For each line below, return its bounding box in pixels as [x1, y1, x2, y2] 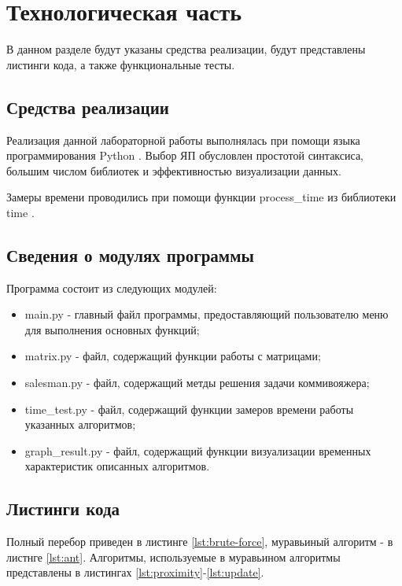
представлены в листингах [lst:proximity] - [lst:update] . [6, 564, 264, 580]
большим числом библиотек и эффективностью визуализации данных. [6, 162, 341, 179]
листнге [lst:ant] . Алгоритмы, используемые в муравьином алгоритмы [6, 548, 341, 565]
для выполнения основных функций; [24, 321, 200, 337]
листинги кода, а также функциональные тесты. [6, 56, 235, 72]
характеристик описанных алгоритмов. [24, 458, 210, 474]
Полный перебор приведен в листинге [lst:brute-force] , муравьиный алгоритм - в [6, 533, 393, 550]
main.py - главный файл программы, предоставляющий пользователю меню [24, 306, 389, 322]
